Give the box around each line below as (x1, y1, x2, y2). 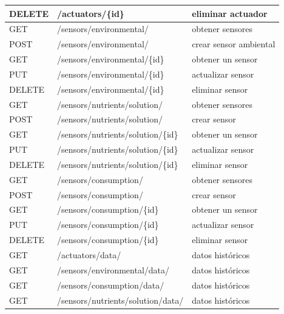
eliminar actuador (192, 7, 268, 19)
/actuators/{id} (57, 7, 124, 19)
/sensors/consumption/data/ (57, 278, 164, 291)
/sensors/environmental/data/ (57, 263, 170, 276)
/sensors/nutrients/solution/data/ (57, 293, 184, 306)
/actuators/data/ (57, 249, 121, 261)
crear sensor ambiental (192, 38, 276, 50)
